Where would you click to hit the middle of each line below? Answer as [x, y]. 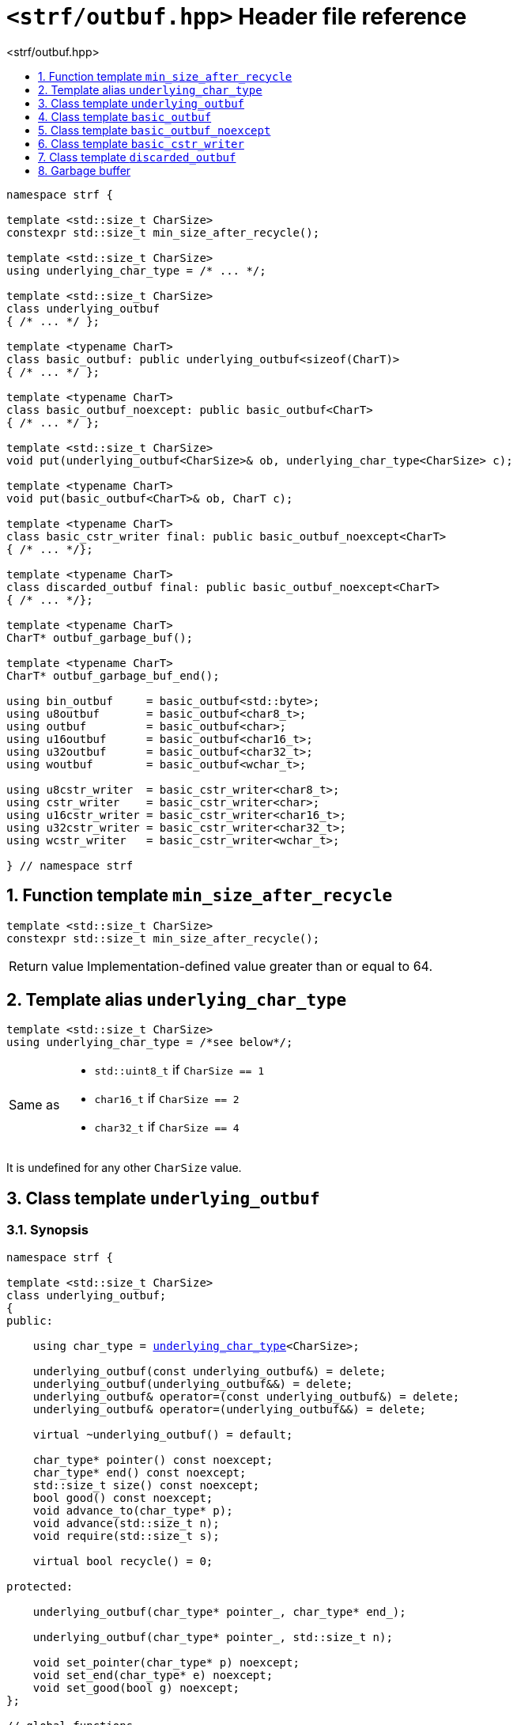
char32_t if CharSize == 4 [167, 1127]
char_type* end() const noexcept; [140, 1472]
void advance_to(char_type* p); [133, 1510]
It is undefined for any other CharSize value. [124, 1168]
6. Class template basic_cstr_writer [141, 143]
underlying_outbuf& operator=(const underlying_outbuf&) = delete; [246, 1396]
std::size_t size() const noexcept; [146, 1485]
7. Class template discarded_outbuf [137, 157]
